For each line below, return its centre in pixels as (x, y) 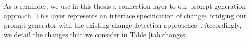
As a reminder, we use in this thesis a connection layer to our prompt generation (125, 6)
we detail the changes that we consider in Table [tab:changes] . (97, 34)
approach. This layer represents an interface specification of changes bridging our (125, 15)
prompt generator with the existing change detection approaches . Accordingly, (123, 25)
